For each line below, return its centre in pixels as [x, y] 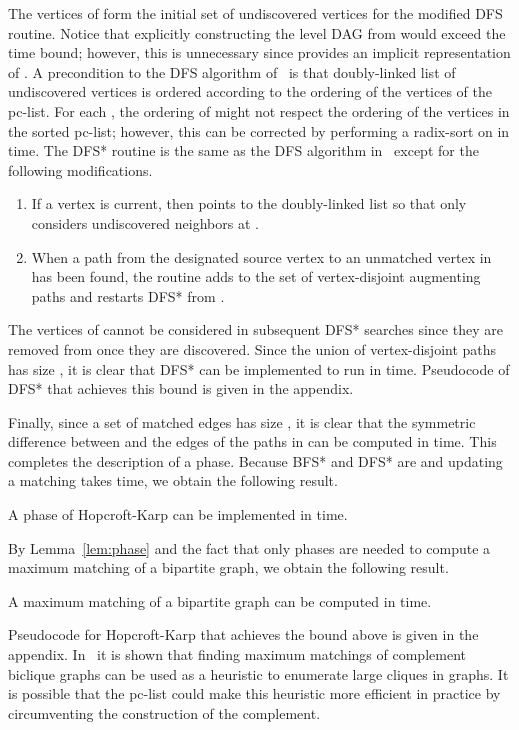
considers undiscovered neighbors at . [145, 222]
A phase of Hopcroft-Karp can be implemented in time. [178, 514]
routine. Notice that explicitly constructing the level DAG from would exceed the [257, 32]
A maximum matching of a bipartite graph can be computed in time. [220, 600]
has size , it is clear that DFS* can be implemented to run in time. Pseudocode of [259, 368]
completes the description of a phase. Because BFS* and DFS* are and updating [255, 460]
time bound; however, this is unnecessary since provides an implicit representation [259, 52]
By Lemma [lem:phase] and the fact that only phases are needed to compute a [249, 547]
